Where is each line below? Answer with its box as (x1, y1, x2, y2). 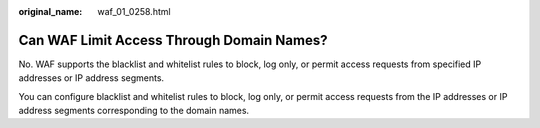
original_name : (18, 6, 83, 17)
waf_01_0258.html (97, 6, 171, 17)
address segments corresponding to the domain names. (18, 105, 250, 117)
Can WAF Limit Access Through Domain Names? (18, 31, 328, 49)
